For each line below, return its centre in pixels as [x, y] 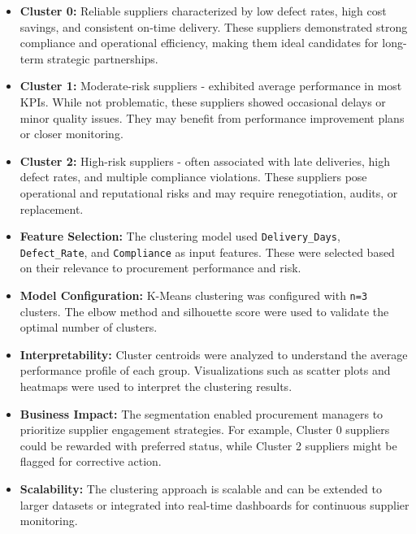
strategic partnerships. [103, 58]
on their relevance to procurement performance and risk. [160, 268]
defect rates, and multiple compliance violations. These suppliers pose [193, 177]
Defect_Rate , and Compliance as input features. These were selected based [207, 252]
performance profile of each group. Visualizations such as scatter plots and [205, 370]
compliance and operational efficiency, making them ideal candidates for [199, 43]
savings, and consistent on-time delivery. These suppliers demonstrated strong [214, 26]
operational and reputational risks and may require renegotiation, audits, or [209, 192]
